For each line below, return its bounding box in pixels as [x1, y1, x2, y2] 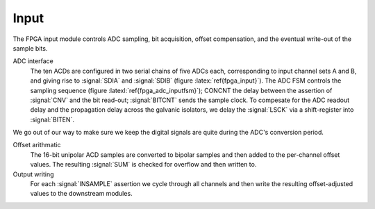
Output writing [12, 170, 55, 178]
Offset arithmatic [12, 141, 61, 149]
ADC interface [12, 57, 53, 65]
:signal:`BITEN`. [30, 115, 74, 124]
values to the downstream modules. [30, 190, 133, 198]
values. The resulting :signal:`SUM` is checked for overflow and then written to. [30, 160, 257, 169]
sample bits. [12, 44, 48, 52]
